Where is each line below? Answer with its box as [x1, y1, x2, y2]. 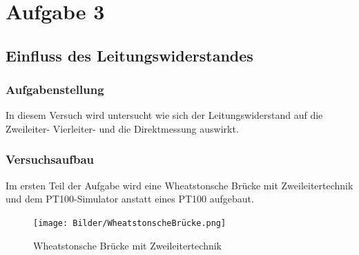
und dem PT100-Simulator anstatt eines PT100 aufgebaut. [6, 191, 254, 206]
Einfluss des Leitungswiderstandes [6, 44, 253, 66]
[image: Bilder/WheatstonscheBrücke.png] [33, 218, 226, 228]
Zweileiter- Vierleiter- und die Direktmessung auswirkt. [6, 121, 239, 135]
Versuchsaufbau [6, 151, 95, 168]
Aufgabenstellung [6, 81, 104, 98]
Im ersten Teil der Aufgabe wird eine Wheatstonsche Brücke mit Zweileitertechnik [6, 178, 353, 192]
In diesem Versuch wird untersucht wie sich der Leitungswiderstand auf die [6, 108, 323, 122]
